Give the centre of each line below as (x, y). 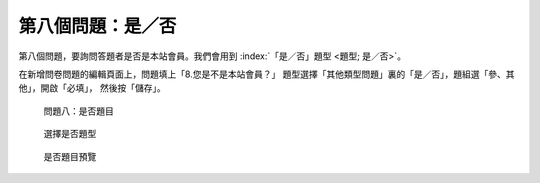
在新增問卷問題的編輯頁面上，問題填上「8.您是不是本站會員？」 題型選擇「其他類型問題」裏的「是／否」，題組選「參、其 (266, 74)
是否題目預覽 (70, 156)
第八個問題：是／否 (97, 26)
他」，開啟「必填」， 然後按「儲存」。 (92, 88)
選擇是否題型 (70, 134)
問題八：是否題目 (78, 111)
